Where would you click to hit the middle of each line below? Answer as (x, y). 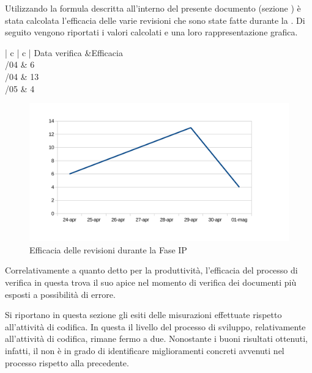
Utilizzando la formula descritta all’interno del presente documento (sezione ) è (153, 8)
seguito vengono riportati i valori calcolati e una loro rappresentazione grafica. (151, 32)
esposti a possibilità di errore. (60, 294)
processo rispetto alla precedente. (67, 362)
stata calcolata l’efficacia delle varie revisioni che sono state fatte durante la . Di (155, 20)
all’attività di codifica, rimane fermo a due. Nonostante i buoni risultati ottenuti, (156, 339)
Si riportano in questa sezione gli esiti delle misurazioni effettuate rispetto (143, 315)
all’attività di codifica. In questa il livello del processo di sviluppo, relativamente (155, 326)
